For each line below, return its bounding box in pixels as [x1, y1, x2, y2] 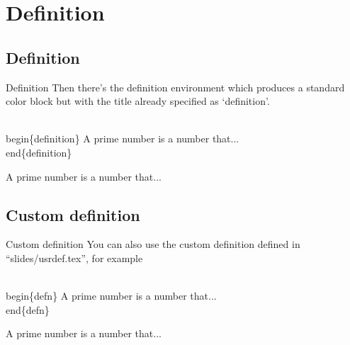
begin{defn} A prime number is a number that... [6, 288, 217, 303]
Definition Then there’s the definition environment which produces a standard [6, 79, 345, 94]
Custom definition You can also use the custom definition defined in [6, 237, 300, 251]
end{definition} [6, 145, 72, 159]
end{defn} [6, 302, 50, 317]
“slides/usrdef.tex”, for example [6, 250, 143, 265]
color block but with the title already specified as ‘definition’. [6, 94, 270, 108]
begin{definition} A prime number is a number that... [6, 131, 239, 146]
